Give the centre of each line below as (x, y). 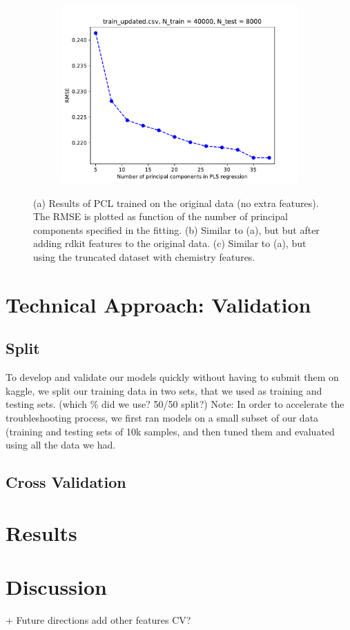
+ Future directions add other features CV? (98, 619)
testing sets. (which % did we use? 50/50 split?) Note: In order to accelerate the (175, 404)
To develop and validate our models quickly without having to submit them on (172, 377)
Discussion (56, 587)
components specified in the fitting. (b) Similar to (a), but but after (176, 229)
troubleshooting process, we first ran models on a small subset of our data (162, 417)
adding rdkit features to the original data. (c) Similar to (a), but (170, 243)
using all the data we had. (61, 445)
